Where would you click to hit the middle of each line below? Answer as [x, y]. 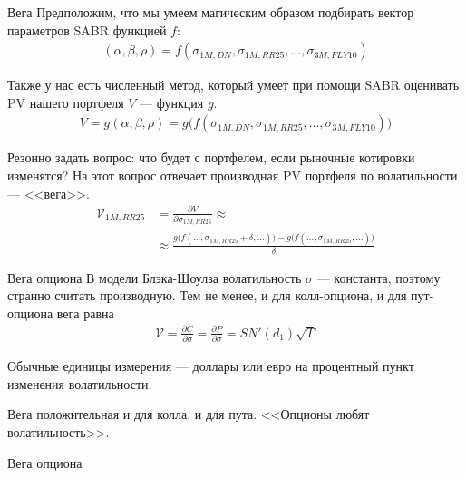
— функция [172, 102]
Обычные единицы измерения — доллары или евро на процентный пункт [211, 366]
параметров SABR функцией [87, 29]
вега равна [85, 312]
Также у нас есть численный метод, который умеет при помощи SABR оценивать [233, 85]
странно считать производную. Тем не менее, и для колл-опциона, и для [207, 295]
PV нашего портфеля [66, 102]
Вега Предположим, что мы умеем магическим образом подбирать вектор [211, 12]
